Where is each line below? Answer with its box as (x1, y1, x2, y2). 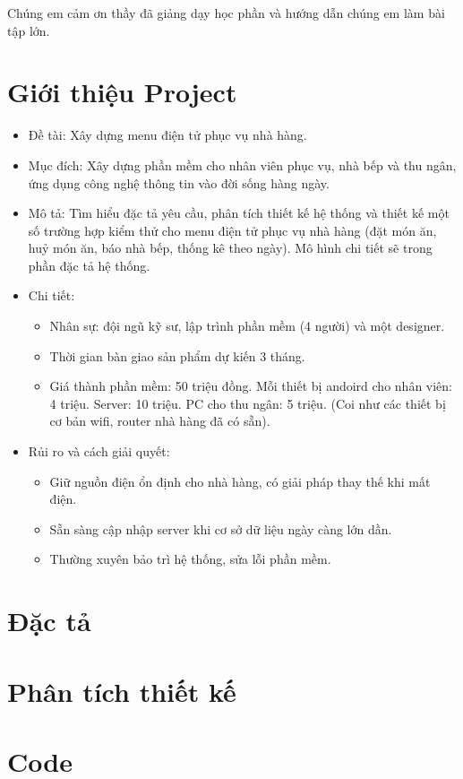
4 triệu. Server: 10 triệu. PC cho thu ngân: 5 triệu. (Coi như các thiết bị (49, 394, 446, 412)
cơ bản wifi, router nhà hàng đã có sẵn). (49, 411, 270, 430)
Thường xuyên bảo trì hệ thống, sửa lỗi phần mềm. (49, 550, 331, 568)
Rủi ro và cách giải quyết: (28, 442, 170, 461)
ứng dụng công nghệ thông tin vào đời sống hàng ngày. (28, 173, 330, 192)
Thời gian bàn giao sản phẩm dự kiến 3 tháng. (49, 346, 305, 365)
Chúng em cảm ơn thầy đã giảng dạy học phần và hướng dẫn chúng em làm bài (7, 4, 445, 22)
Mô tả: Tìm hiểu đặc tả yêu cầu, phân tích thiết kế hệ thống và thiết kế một (28, 203, 450, 222)
